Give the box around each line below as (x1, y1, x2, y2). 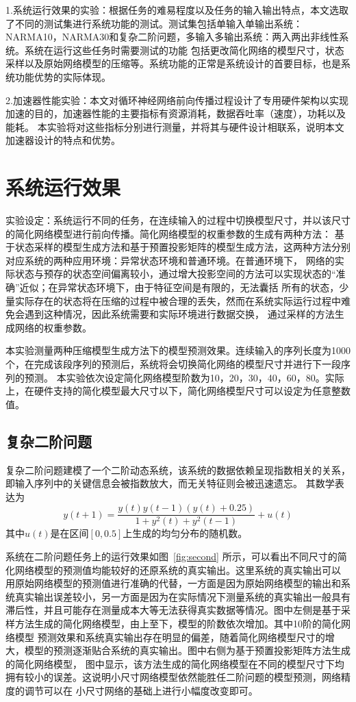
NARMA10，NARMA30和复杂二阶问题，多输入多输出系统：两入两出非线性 (5, 29, 340, 44)
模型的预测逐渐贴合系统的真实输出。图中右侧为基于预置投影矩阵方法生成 (24, 643, 351, 657)
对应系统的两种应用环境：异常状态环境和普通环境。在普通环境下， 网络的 (5, 253, 335, 267)
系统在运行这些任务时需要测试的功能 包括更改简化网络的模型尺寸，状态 (24, 42, 344, 57)
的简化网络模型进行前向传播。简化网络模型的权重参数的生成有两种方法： (5, 226, 331, 240)
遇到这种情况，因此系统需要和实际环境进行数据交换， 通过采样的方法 (24, 307, 335, 321)
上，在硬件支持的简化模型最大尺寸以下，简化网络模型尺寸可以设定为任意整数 (5, 384, 351, 398)
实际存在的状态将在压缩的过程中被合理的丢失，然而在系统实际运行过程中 (14, 293, 341, 308)
